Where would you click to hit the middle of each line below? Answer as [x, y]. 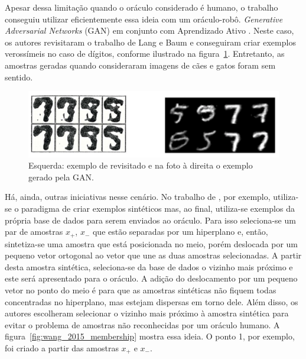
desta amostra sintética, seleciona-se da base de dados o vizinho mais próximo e [149, 266]
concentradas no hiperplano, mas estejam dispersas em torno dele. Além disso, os [152, 301]
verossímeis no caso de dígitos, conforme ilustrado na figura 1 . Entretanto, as [145, 54]
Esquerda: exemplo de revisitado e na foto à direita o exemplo [141, 165]
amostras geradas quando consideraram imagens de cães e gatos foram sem [140, 65]
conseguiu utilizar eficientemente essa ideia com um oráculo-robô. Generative [144, 19]
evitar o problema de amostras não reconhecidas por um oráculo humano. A [142, 324]
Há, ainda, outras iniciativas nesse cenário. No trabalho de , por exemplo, [138, 197]
